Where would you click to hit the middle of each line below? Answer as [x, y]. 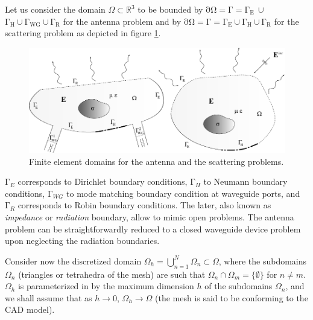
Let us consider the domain [55, 9]
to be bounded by [170, 9]
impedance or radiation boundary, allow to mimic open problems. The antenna [150, 217]
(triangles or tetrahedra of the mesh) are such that [112, 274]
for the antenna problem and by [122, 21]
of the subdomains [239, 286]
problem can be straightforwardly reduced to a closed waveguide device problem [153, 229]
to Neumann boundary [245, 181]
